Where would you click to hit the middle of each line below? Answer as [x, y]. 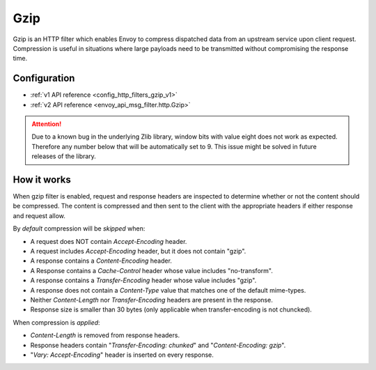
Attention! [47, 124]
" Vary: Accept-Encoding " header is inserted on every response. [122, 355]
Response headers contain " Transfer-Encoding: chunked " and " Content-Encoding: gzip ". [158, 345]
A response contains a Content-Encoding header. [101, 261]
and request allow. [39, 215]
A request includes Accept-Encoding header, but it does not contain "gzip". [138, 252]
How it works [42, 180]
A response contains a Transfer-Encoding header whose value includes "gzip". [143, 280]
